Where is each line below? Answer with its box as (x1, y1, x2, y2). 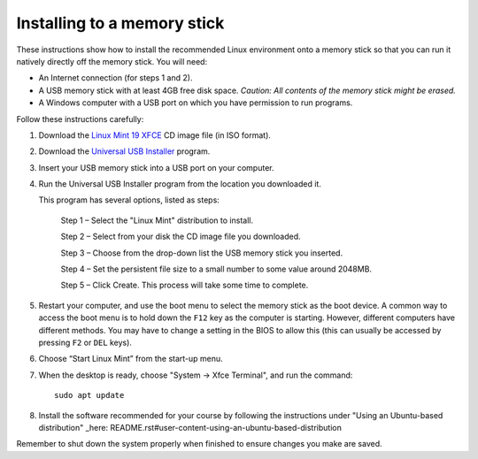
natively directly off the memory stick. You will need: (16, 56, 208, 66)
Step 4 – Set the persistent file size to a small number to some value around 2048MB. (60, 264, 372, 274)
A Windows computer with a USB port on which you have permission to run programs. (38, 97, 353, 108)
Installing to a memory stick (16, 13, 225, 33)
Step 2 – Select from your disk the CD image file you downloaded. (60, 231, 301, 242)
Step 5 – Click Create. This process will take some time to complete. (60, 279, 309, 291)
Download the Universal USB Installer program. (38, 146, 211, 157)
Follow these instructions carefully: (16, 113, 144, 124)
